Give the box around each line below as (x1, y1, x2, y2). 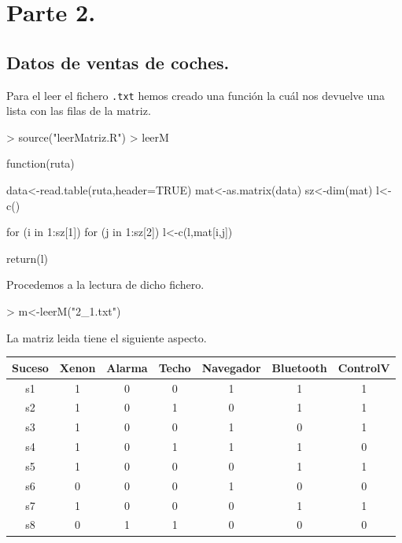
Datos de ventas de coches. (6, 50, 230, 74)
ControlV (337, 359, 390, 375)
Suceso (12, 359, 49, 375)
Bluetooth (271, 359, 327, 375)
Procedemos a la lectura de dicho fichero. (6, 276, 205, 293)
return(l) (6, 249, 48, 266)
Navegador (201, 359, 261, 375)
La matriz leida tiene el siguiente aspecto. (6, 329, 207, 345)
